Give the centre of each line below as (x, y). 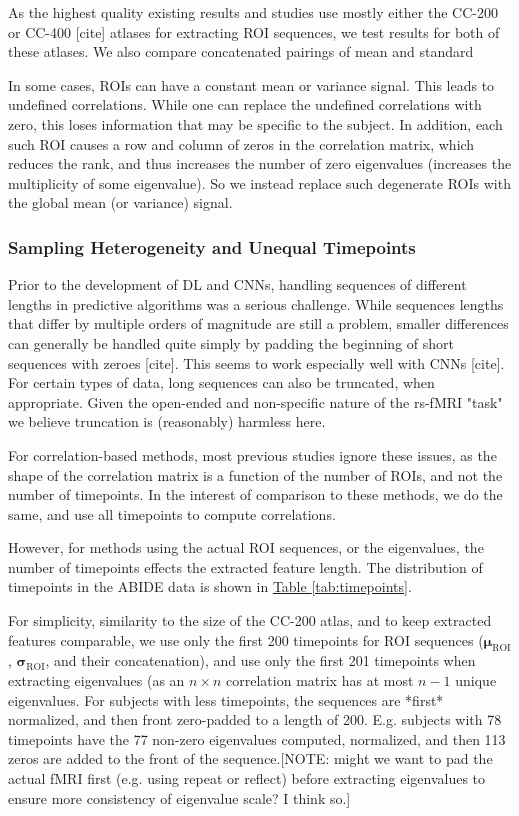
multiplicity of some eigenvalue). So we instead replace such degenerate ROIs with (259, 182)
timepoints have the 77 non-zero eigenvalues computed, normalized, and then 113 (257, 738)
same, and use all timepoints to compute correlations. (172, 513)
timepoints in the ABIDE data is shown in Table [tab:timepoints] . (210, 586)
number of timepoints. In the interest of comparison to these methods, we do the (255, 494)
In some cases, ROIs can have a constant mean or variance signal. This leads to (251, 84)
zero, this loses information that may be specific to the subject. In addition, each (255, 123)
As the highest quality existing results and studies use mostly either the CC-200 (253, 12)
